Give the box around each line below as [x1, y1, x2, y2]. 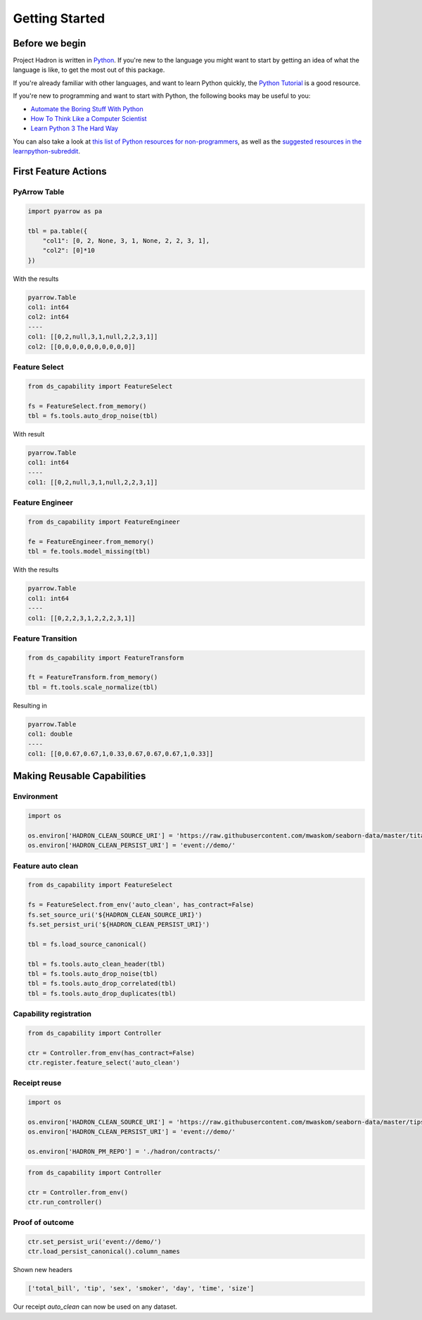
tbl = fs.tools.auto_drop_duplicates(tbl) [27, 989, 177, 998]
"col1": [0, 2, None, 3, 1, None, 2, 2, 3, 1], [42, 237, 210, 244]
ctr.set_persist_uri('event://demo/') [27, 1238, 162, 1246]
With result [13, 429, 45, 438]
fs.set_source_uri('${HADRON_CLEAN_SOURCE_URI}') [27, 910, 203, 919]
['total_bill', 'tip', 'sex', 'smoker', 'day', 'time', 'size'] [27, 1285, 255, 1293]
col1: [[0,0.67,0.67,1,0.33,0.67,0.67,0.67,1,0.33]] [27, 750, 214, 758]
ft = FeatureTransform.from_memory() [27, 673, 158, 681]
